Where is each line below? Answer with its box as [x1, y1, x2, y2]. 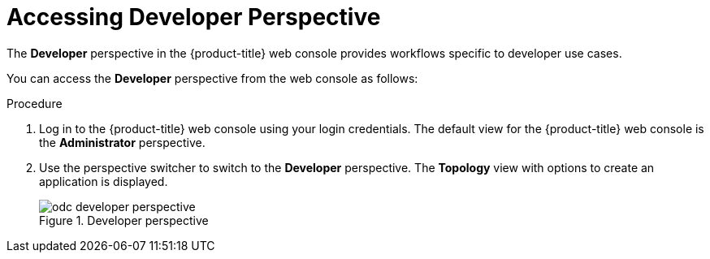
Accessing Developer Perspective [6, 3, 381, 31]
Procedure [6, 96, 63, 110]
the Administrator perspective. [39, 135, 206, 149]
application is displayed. [39, 174, 168, 188]
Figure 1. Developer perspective [39, 213, 209, 227]
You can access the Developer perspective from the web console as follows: [6, 71, 418, 85]
